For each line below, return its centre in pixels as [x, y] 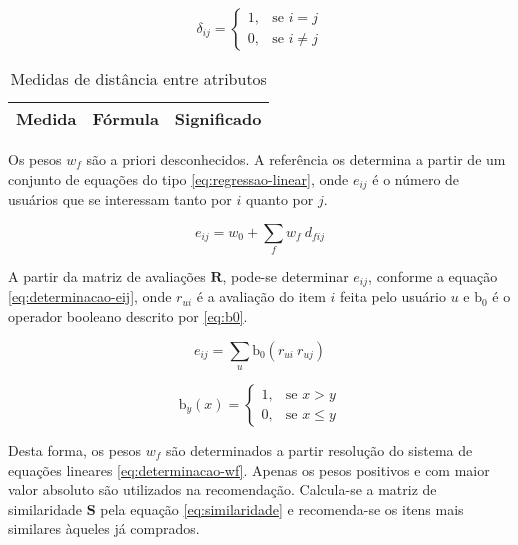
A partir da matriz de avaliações [107, 275]
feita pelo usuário [393, 296]
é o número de [416, 178]
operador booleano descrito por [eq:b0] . [128, 316]
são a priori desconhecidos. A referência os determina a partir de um [296, 159]
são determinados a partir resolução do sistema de [319, 450]
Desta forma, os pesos [75, 450]
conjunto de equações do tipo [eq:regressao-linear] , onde [178, 178]
